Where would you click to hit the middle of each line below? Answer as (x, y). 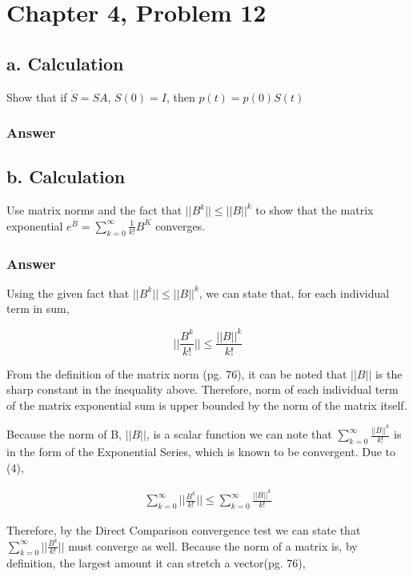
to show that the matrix (315, 210)
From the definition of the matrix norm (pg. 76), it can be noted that (177, 373)
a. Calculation (65, 63)
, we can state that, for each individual (294, 293)
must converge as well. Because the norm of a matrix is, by (213, 545)
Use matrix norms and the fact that (94, 210)
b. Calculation (66, 176)
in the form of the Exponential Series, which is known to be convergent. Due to (201, 452)
